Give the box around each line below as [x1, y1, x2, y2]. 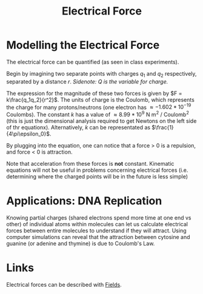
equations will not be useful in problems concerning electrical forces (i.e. [6, 166, 188, 174]
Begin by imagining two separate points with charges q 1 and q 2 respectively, [6, 70, 197, 79]
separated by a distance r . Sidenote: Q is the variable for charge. [6, 77, 168, 85]
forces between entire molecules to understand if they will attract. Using [6, 227, 187, 234]
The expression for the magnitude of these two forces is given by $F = [6, 90, 182, 97]
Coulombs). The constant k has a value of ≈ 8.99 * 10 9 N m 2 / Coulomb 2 [6, 110, 190, 119]
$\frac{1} [151, 124, 174, 131]
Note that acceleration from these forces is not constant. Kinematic [6, 160, 175, 168]
